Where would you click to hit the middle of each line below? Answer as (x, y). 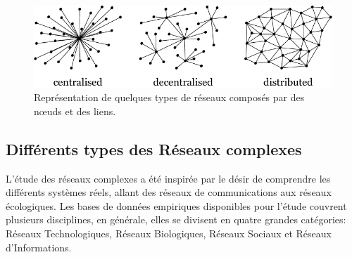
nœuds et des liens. (75, 111)
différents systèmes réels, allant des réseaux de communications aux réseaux (169, 192)
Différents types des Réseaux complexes (154, 149)
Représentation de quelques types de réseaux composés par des (169, 97)
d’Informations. (39, 247)
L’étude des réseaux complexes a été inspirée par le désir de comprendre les (168, 178)
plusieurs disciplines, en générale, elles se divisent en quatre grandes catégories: (176, 219)
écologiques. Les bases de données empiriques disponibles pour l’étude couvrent (176, 205)
